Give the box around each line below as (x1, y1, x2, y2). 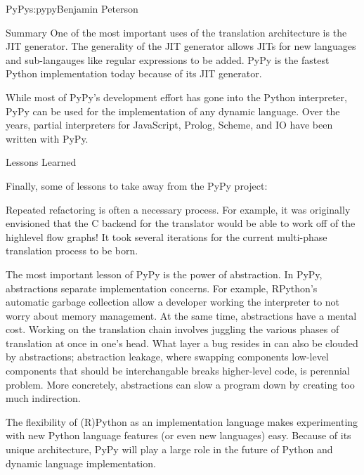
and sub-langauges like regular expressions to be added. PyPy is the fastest (6, 52, 330, 67)
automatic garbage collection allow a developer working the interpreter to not (6, 294, 340, 309)
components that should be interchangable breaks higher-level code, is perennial (6, 363, 350, 378)
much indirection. (6, 391, 81, 405)
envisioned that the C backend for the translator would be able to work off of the (6, 216, 356, 230)
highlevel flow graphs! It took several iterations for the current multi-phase (6, 229, 327, 244)
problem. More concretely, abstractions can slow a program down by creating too (6, 377, 355, 391)
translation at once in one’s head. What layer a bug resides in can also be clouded (6, 335, 358, 350)
